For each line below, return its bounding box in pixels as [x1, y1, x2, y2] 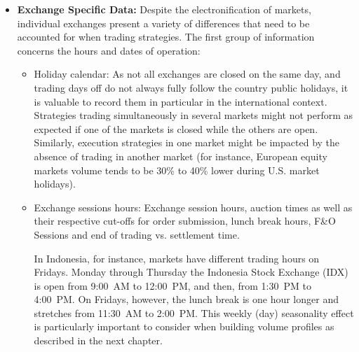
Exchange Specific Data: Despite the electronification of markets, [17, 2, 311, 16]
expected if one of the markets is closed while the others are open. [34, 121, 318, 136]
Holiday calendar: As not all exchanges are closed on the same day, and [34, 66, 341, 81]
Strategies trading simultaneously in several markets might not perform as [34, 108, 353, 122]
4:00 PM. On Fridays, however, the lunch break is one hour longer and [34, 292, 339, 307]
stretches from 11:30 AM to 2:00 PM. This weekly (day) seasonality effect [34, 305, 354, 320]
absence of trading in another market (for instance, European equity [34, 148, 327, 163]
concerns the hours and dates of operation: [17, 43, 201, 57]
